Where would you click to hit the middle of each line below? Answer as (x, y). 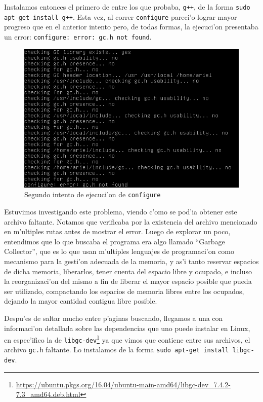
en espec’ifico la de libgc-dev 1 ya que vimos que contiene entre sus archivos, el (127, 339)
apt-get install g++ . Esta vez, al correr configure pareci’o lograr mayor (121, 16)
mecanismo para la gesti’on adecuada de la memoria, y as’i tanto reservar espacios (131, 261)
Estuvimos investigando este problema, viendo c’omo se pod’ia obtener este (121, 211)
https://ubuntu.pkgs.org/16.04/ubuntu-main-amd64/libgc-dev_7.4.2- (123, 384)
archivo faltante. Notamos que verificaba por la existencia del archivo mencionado (131, 221)
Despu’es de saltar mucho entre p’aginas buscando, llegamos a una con (114, 318)
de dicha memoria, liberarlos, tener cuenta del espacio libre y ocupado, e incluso (128, 271)
